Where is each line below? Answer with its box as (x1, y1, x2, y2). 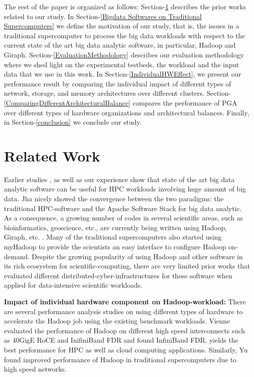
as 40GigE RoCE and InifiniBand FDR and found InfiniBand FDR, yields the (4, 335, 238, 345)
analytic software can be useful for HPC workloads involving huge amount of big (4, 184, 246, 194)
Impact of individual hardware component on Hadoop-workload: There (4, 296, 246, 306)
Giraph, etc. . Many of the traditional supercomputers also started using (4, 232, 222, 242)
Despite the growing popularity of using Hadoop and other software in (31, 251, 243, 261)
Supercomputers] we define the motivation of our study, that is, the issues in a (4, 21, 239, 31)
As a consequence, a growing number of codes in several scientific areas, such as (4, 213, 243, 223)
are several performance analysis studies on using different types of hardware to (4, 306, 243, 316)
